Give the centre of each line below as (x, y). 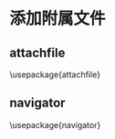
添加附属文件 (58, 19)
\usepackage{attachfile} (55, 74)
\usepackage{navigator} (55, 124)
